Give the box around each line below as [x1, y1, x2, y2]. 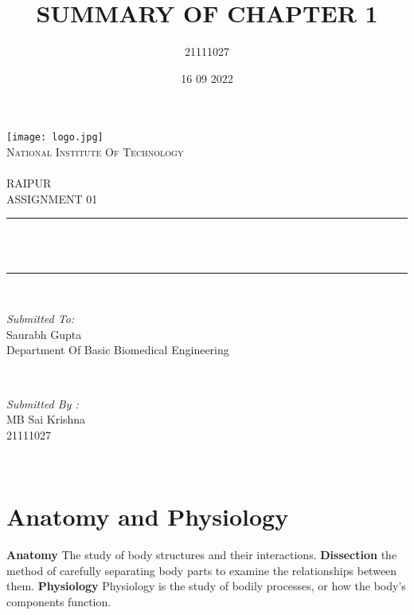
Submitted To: [6, 310, 75, 327]
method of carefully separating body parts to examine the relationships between [6, 562, 397, 578]
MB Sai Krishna [6, 411, 86, 428]
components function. [6, 593, 111, 609]
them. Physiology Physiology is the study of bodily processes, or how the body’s [6, 578, 406, 594]
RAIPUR [6, 175, 52, 191]
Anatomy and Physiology [6, 500, 289, 533]
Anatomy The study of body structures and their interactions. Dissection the [6, 546, 397, 562]
